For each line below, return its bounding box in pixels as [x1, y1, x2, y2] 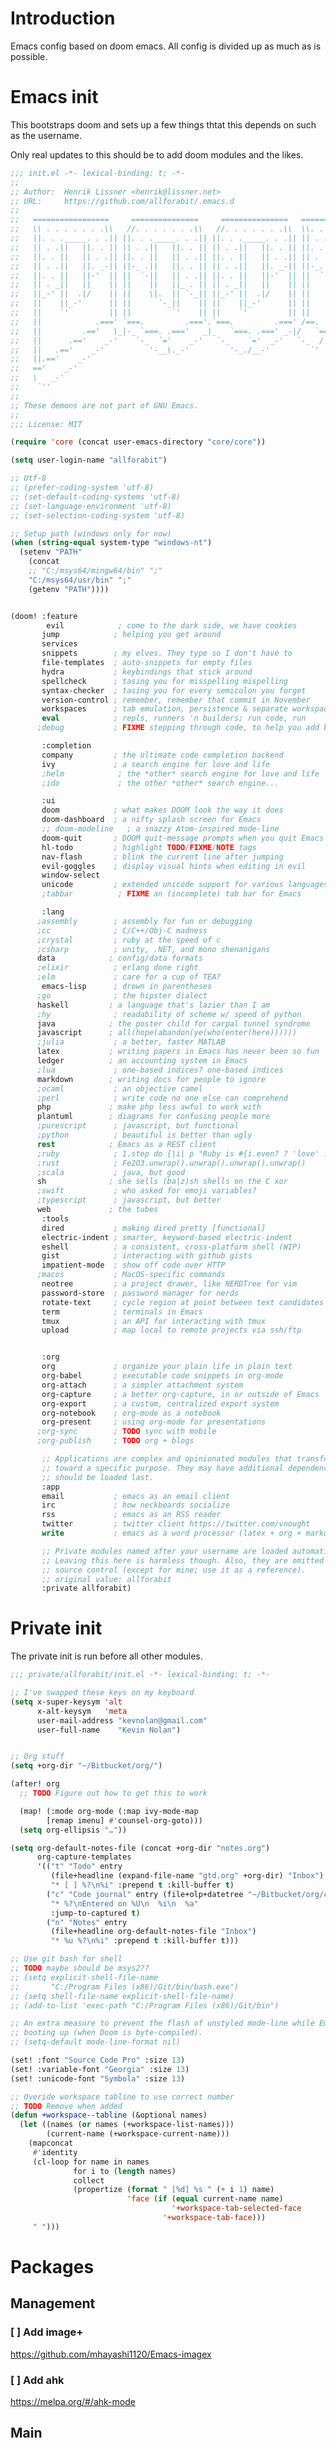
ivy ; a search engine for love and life [41, 759, 271, 769]
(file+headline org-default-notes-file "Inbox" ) [50, 1927, 257, 1937]
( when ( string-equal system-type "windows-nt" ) [10, 538, 213, 548]
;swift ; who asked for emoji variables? [36, 1186, 257, 1196]
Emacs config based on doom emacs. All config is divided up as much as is [10, 40, 322, 52]
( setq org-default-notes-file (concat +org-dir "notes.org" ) [10, 1843, 271, 1853]
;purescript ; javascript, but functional [36, 1121, 240, 1131]
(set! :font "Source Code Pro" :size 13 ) [10, 2055, 186, 2066]
